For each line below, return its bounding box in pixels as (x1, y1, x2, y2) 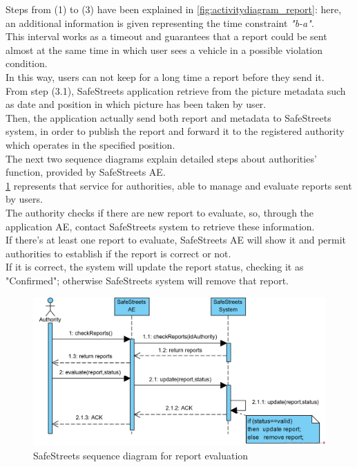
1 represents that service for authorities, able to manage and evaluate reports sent (6, 178, 352, 192)
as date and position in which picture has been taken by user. (6, 97, 267, 111)
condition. (6, 56, 48, 71)
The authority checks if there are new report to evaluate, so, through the (6, 205, 314, 219)
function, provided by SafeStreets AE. (6, 165, 166, 179)
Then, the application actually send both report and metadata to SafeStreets (6, 110, 331, 125)
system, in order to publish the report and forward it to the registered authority (6, 124, 345, 138)
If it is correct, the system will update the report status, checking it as (6, 259, 304, 274)
